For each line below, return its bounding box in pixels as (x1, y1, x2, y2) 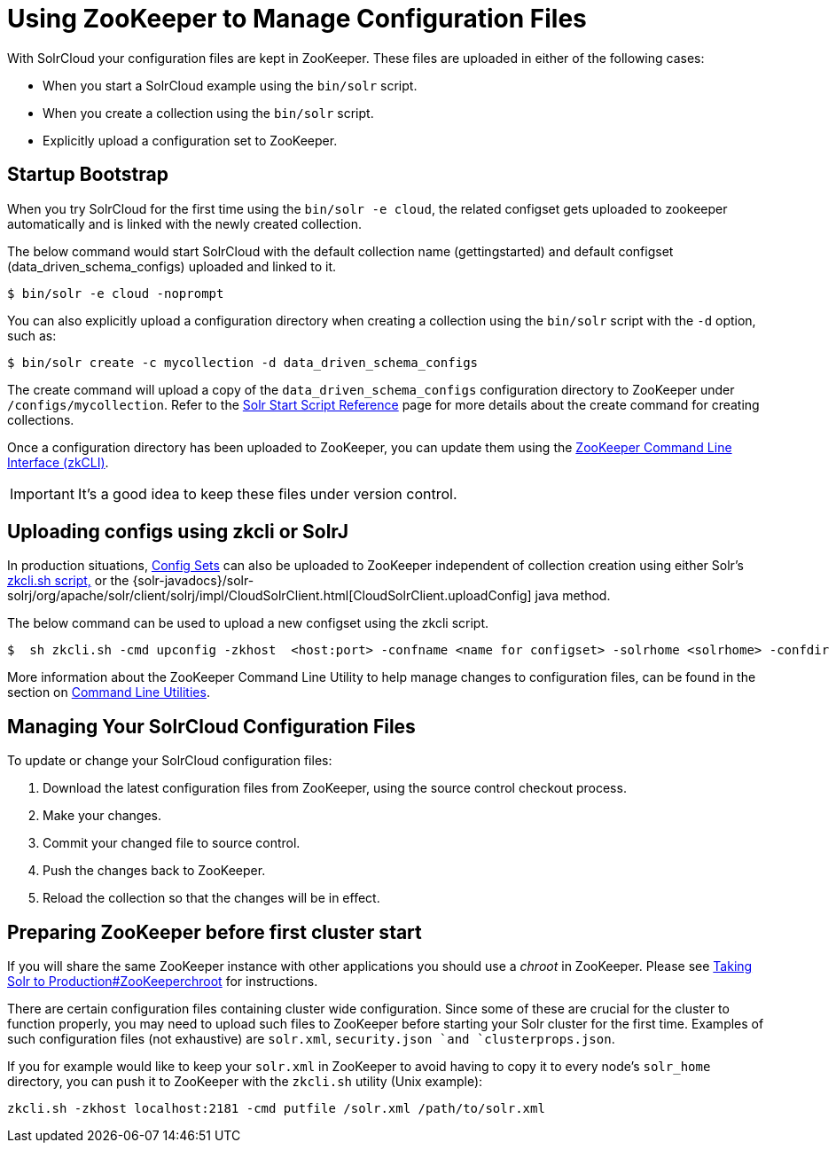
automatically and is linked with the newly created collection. (7, 215, 362, 231)
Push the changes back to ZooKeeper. (43, 863, 266, 879)
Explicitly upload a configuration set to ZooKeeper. (43, 132, 338, 148)
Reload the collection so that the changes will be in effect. (43, 890, 380, 906)
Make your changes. (43, 808, 162, 824)
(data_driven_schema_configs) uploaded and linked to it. (7, 258, 337, 274)
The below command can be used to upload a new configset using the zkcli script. (7, 615, 489, 631)
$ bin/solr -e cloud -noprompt (7, 286, 224, 301)
